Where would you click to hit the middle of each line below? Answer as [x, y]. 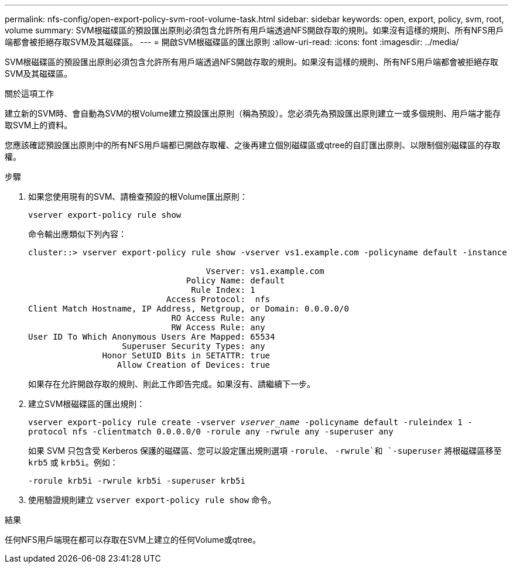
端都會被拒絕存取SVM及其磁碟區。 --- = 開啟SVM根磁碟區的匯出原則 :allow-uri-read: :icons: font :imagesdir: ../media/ [232, 42]
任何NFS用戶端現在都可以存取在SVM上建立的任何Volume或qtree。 [133, 540]
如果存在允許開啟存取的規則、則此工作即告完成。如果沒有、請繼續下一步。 [172, 384]
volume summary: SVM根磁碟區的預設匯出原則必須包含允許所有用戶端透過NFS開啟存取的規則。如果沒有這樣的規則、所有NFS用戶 [254, 30]
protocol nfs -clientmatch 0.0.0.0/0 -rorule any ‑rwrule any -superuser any [211, 432]
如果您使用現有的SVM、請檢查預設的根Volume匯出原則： [138, 196]
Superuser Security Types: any [194, 346]
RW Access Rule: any [218, 327]
